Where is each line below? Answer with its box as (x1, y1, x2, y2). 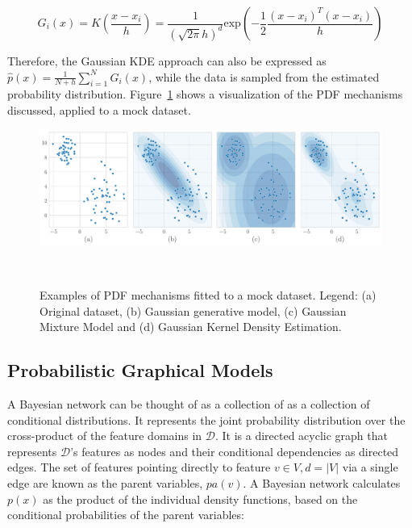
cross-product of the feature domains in (7, 427, 202, 444)
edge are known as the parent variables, (7, 474, 203, 491)
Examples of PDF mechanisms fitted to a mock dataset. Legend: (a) (40, 287, 377, 303)
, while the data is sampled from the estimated (148, 68, 380, 85)
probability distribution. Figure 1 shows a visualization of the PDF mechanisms (7, 86, 403, 103)
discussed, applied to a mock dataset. (7, 101, 191, 118)
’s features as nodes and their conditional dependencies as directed (70, 442, 399, 459)
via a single (342, 459, 398, 476)
